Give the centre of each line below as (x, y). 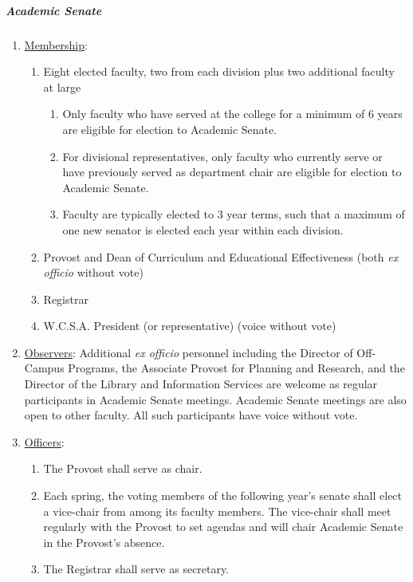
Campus (44, 368)
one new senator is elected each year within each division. (203, 229)
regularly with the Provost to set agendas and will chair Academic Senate (223, 527)
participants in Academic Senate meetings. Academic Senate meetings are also (215, 399)
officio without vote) (93, 272)
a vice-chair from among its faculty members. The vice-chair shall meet (217, 511)
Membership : (56, 44)
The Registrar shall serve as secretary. (136, 569)
